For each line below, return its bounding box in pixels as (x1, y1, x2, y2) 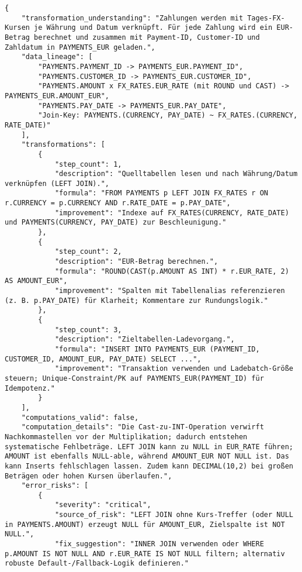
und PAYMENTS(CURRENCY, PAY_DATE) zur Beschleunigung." (5, 218, 227, 227)
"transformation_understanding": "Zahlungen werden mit (21, 13, 244, 22)
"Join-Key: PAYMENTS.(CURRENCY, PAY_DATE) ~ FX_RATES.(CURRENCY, (38, 111, 298, 120)
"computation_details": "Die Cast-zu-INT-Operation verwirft (21, 423, 264, 432)
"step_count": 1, (54, 160, 122, 168)
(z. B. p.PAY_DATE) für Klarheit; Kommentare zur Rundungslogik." (5, 296, 269, 305)
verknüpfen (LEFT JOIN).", (5, 179, 109, 188)
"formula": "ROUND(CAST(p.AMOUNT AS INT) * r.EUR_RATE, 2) (54, 267, 289, 275)
